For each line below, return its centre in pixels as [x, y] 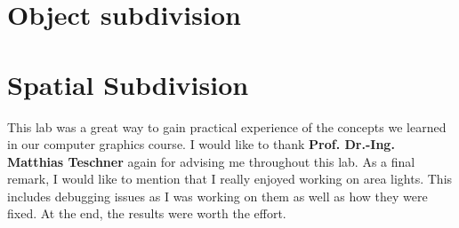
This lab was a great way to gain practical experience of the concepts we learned [227, 126]
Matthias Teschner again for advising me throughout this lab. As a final [211, 161]
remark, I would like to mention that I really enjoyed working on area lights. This [230, 179]
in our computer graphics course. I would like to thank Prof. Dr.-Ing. [201, 144]
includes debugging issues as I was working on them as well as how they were [217, 196]
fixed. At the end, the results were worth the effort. [147, 213]
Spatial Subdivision [128, 84]
